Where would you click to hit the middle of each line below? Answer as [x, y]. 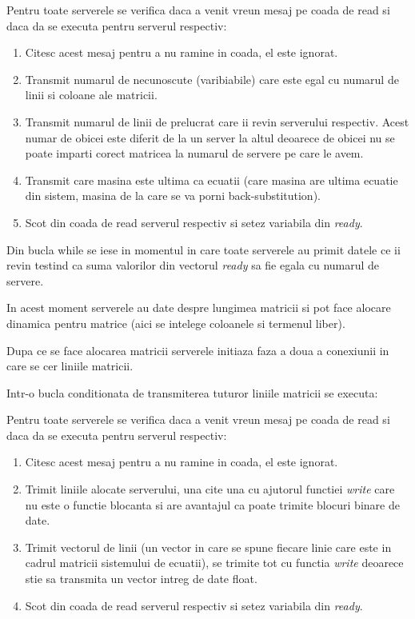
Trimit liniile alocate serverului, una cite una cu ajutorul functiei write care [210, 489]
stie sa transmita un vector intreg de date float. [141, 579]
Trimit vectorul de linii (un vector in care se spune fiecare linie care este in [208, 547]
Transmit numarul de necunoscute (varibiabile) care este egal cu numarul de [212, 79]
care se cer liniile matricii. [70, 366]
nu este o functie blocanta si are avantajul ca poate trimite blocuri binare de [212, 504]
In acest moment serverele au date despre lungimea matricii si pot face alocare [199, 308]
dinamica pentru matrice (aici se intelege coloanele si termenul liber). [176, 323]
